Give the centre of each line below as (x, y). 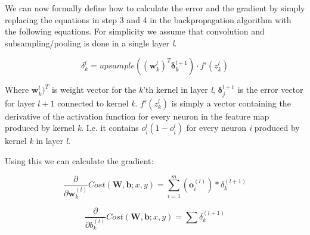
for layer (20, 103)
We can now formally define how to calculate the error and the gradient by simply (155, 8)
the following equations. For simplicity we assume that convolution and (135, 31)
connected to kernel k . (97, 103)
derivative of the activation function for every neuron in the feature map (137, 116)
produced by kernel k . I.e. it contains (72, 128)
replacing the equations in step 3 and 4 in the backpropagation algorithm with (148, 19)
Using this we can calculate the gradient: (79, 160)
